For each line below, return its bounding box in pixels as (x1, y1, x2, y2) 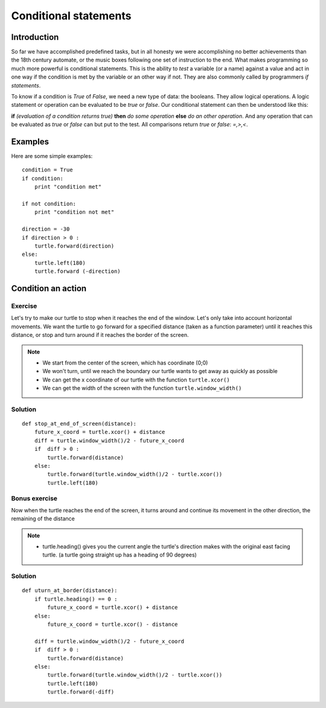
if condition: (22, 175, 63, 182)
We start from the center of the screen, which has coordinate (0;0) (42, 359, 208, 366)
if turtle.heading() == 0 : (34, 595, 118, 602)
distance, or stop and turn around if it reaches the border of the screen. (11, 331, 189, 339)
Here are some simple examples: (11, 153, 93, 160)
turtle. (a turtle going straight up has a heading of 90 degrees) (42, 551, 197, 558)
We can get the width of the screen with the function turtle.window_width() (42, 384, 242, 392)
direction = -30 (22, 226, 70, 232)
